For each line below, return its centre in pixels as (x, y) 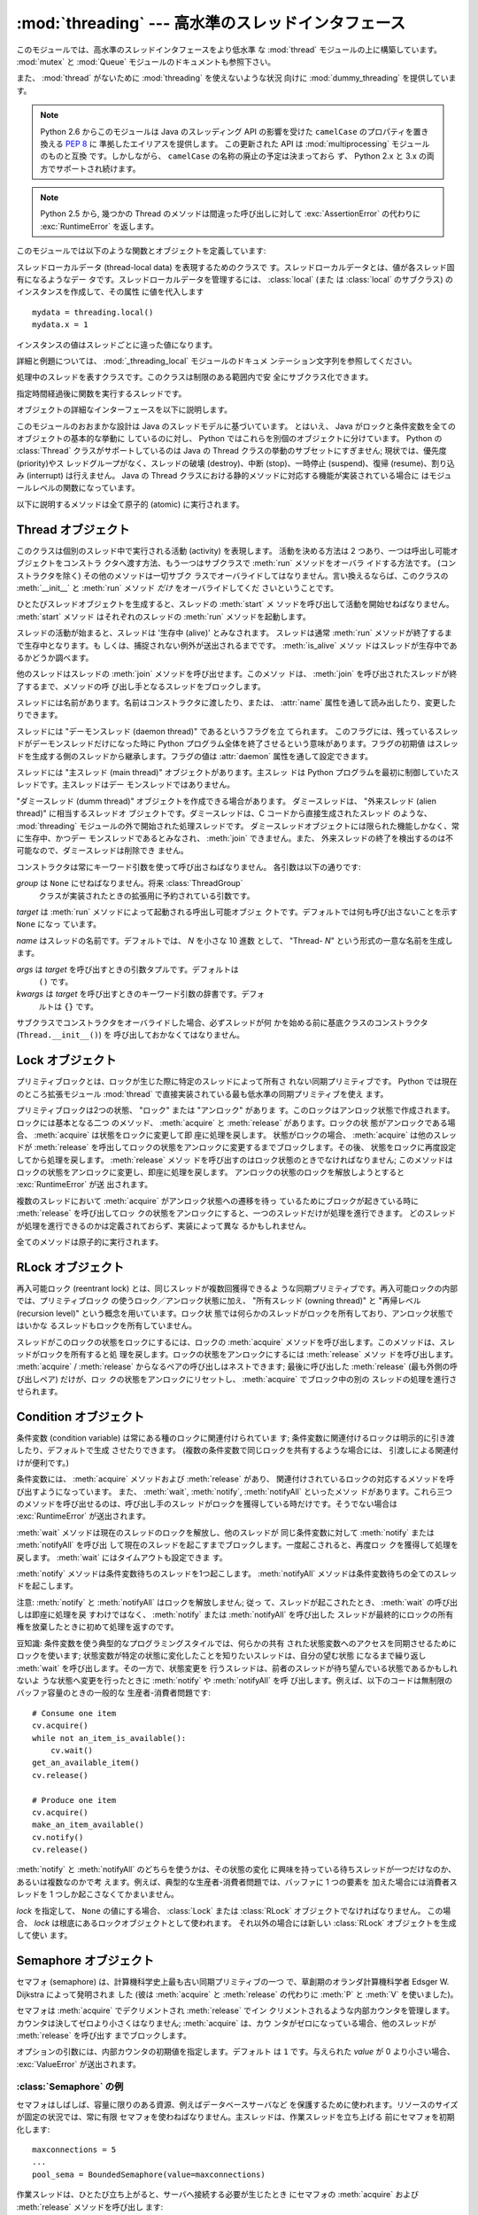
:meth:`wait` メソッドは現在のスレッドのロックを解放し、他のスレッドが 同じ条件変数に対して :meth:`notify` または (226, 1532)
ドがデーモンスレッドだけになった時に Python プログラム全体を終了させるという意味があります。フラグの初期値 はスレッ (238, 743)
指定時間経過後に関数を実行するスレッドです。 (101, 393)
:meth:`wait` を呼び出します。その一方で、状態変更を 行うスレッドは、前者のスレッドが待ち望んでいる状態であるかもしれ (237, 1668)
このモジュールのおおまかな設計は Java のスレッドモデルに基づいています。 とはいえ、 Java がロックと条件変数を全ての (236, 426)
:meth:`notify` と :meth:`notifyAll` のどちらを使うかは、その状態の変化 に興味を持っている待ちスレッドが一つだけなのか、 (236, 1869)
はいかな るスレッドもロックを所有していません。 (107, 1325)
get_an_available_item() (86, 1763)
